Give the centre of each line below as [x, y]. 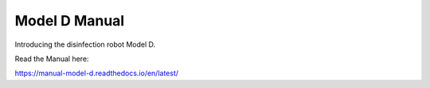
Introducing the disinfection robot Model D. [85, 44]
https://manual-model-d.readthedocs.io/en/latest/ [97, 73]
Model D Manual [70, 21]
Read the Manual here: [52, 59]
